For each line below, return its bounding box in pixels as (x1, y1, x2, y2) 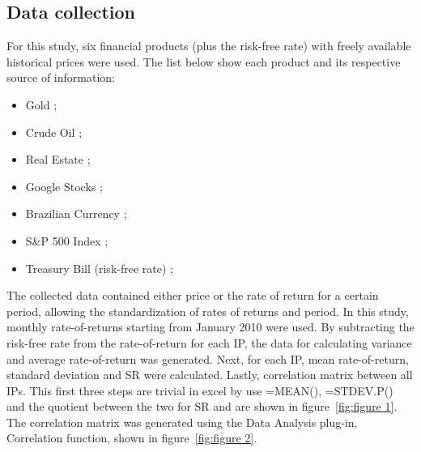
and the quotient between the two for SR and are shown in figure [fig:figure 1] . (6, 398, 398, 415)
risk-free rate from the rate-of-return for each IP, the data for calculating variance (6, 334, 412, 351)
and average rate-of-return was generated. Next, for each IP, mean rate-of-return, (6, 350, 409, 367)
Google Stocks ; (25, 177, 103, 194)
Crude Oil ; (25, 123, 83, 140)
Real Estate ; (25, 151, 91, 168)
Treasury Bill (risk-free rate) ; (25, 259, 173, 276)
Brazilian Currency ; (25, 205, 127, 222)
